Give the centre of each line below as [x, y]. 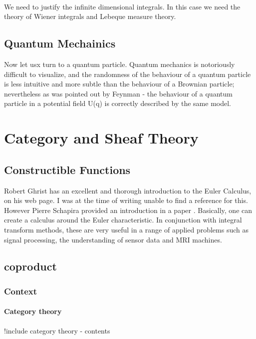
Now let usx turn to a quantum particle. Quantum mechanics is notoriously [120, 64]
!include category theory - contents [57, 330]
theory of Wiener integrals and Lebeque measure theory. [90, 16]
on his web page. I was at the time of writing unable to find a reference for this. [126, 200]
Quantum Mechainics [60, 43]
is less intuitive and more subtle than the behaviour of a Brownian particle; [119, 84]
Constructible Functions [67, 169]
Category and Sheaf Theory [101, 138]
